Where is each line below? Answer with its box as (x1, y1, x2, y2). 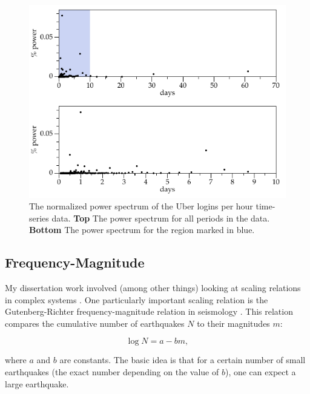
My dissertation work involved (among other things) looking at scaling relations (5, 281, 301, 294)
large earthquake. (5, 377, 69, 390)
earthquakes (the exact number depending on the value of (5, 366, 219, 378)
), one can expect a (225, 366, 296, 378)
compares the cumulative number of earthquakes (5, 317, 185, 329)
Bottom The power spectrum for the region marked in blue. (29, 223, 255, 236)
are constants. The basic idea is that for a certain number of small (59, 353, 306, 366)
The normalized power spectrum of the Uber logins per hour (29, 200, 253, 212)
